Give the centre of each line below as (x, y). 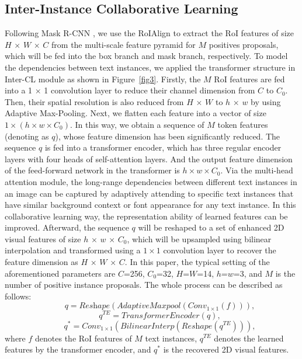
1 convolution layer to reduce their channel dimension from (150, 90)
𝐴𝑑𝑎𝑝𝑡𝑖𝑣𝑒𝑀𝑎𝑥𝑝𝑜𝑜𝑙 (149, 306)
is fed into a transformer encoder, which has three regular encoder (163, 147)
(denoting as (27, 136)
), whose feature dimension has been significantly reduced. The (168, 136)
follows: (18, 296)
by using (266, 101)
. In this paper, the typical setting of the (197, 262)
